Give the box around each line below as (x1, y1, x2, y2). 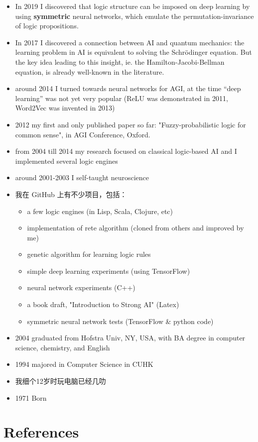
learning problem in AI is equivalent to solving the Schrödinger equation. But (15, 47, 252, 57)
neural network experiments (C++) (27, 282, 135, 293)
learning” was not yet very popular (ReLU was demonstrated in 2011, (15, 93, 228, 103)
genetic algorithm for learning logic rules (27, 249, 151, 259)
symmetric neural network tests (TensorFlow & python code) (27, 316, 214, 326)
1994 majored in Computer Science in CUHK (15, 359, 153, 369)
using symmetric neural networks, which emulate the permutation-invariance (15, 10, 254, 21)
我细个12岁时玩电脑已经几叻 (15, 376, 106, 386)
